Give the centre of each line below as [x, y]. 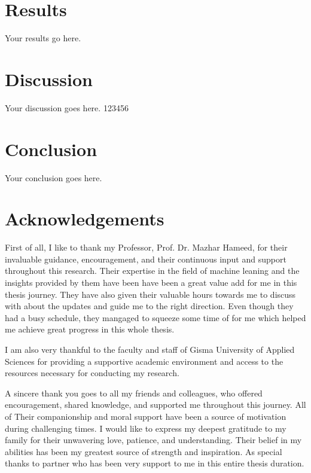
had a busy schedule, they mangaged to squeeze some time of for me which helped [155, 317]
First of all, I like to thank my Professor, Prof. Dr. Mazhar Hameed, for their [146, 247]
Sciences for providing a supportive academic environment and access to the [144, 361]
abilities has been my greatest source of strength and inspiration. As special [144, 451]
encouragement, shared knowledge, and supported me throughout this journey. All [155, 405]
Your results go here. [43, 38]
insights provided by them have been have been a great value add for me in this [151, 283]
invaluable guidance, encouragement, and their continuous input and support [146, 259]
